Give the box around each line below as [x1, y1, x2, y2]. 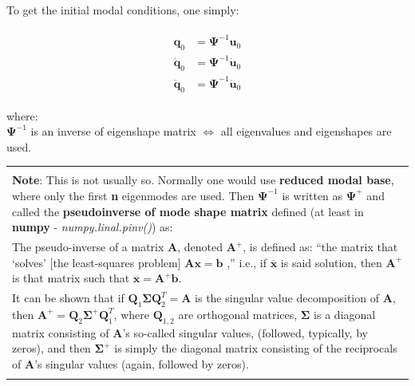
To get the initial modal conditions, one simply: [6, 2, 239, 18]
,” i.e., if [227, 254, 267, 270]
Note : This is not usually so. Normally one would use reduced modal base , [12, 171, 394, 188]
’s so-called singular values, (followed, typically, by [122, 324, 368, 341]
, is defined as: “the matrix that [243, 238, 398, 255]
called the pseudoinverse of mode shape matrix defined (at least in [12, 203, 364, 219]
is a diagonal [314, 305, 376, 322]
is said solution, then [280, 254, 382, 270]
